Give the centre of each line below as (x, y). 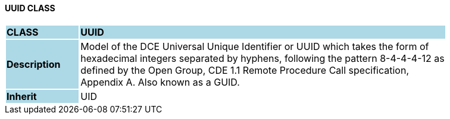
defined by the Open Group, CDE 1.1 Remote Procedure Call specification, (245, 70)
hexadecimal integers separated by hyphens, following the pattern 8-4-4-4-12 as (262, 58)
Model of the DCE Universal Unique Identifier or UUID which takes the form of (255, 46)
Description (34, 64)
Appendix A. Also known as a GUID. (160, 82)
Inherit (22, 96)
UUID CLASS (30, 8)
